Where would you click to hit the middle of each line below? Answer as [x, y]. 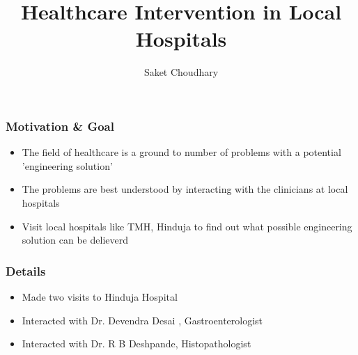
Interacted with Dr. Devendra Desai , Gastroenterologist [142, 320]
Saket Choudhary [181, 72]
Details [26, 270]
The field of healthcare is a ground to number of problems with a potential [181, 152]
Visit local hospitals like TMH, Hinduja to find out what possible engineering [187, 226]
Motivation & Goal [60, 126]
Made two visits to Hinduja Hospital [100, 296]
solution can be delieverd [75, 240]
